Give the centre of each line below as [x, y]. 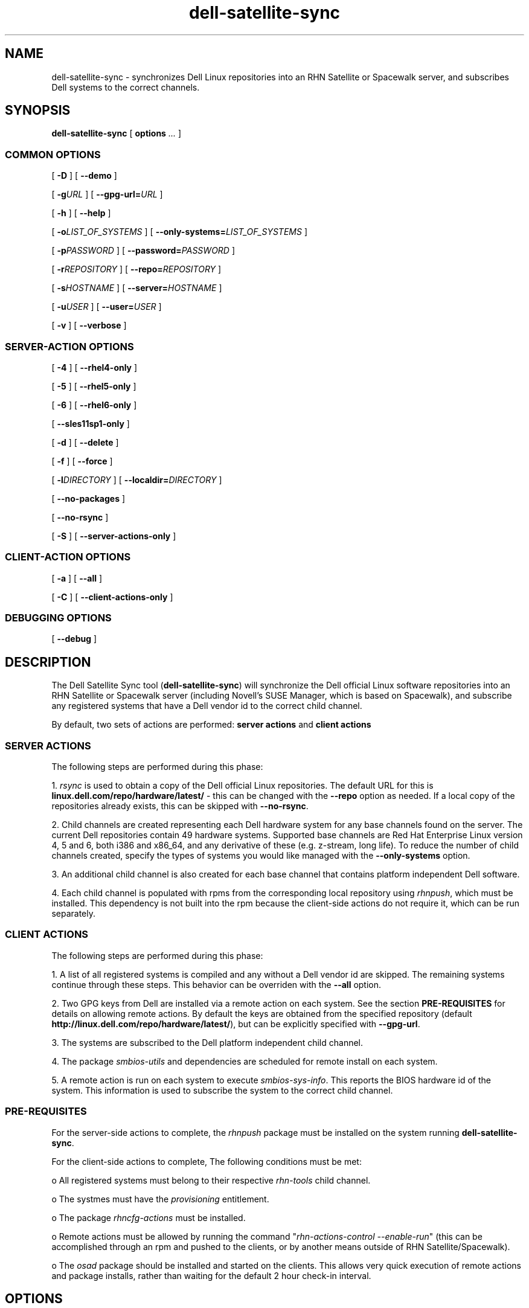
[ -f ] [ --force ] [82, 461]
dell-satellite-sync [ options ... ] [117, 133]
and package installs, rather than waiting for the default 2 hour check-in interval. [211, 1275]
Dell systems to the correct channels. [126, 87]
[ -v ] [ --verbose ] [89, 325]
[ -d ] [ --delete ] [85, 442]
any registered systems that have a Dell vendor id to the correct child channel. [207, 706]
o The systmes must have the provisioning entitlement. [160, 1199]
